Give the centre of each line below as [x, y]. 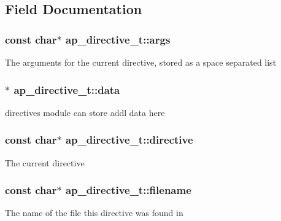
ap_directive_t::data [67, 89]
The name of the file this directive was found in [94, 213]
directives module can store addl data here [85, 112]
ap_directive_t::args [118, 39]
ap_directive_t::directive [129, 140]
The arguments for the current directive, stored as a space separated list [141, 62]
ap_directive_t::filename [128, 190]
